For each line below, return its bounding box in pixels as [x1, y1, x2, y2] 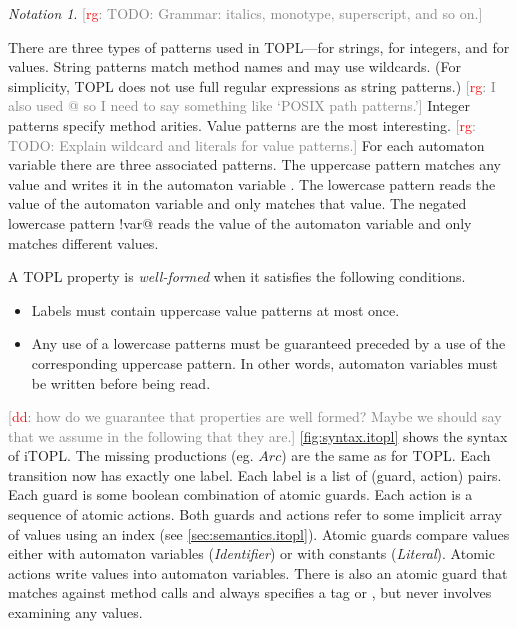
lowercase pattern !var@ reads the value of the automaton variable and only [8, 212, 472, 233]
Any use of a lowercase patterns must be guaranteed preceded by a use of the [31, 333, 506, 354]
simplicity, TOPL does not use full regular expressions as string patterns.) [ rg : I [8, 75, 496, 96]
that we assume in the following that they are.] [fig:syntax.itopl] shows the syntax [8, 425, 508, 446]
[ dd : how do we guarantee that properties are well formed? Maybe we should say [8, 406, 502, 427]
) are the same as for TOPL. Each [281, 445, 491, 466]
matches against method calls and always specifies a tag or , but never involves [8, 582, 492, 603]
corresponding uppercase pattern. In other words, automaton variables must [31, 352, 498, 373]
